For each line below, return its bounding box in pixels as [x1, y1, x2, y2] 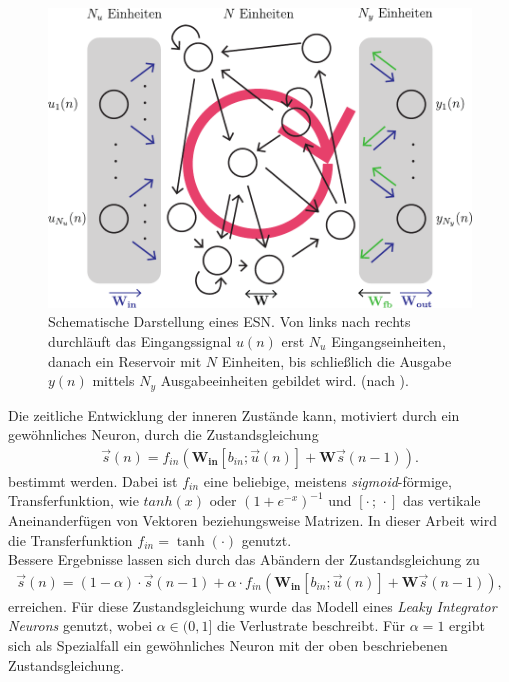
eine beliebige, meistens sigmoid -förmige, [203, 470, 452, 491]
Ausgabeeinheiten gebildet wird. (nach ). [160, 370, 409, 391]
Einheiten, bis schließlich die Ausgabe [221, 350, 452, 371]
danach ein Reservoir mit [48, 350, 202, 371]
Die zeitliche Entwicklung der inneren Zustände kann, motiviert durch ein [8, 404, 460, 425]
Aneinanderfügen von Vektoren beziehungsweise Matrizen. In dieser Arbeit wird [8, 509, 497, 530]
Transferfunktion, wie [8, 490, 139, 511]
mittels [92, 370, 135, 391]
